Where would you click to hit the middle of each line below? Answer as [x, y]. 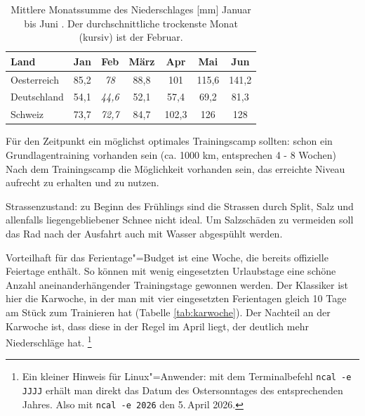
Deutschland [37, 97]
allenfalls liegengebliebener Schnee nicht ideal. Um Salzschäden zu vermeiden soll [180, 220]
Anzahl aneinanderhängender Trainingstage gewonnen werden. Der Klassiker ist [177, 284]
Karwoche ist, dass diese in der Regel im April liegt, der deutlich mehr [157, 326]
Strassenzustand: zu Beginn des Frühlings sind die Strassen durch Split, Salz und [180, 206]
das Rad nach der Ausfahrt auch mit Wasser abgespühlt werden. [144, 233]
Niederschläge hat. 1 [49, 341]
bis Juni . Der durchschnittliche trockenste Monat [131, 23]
